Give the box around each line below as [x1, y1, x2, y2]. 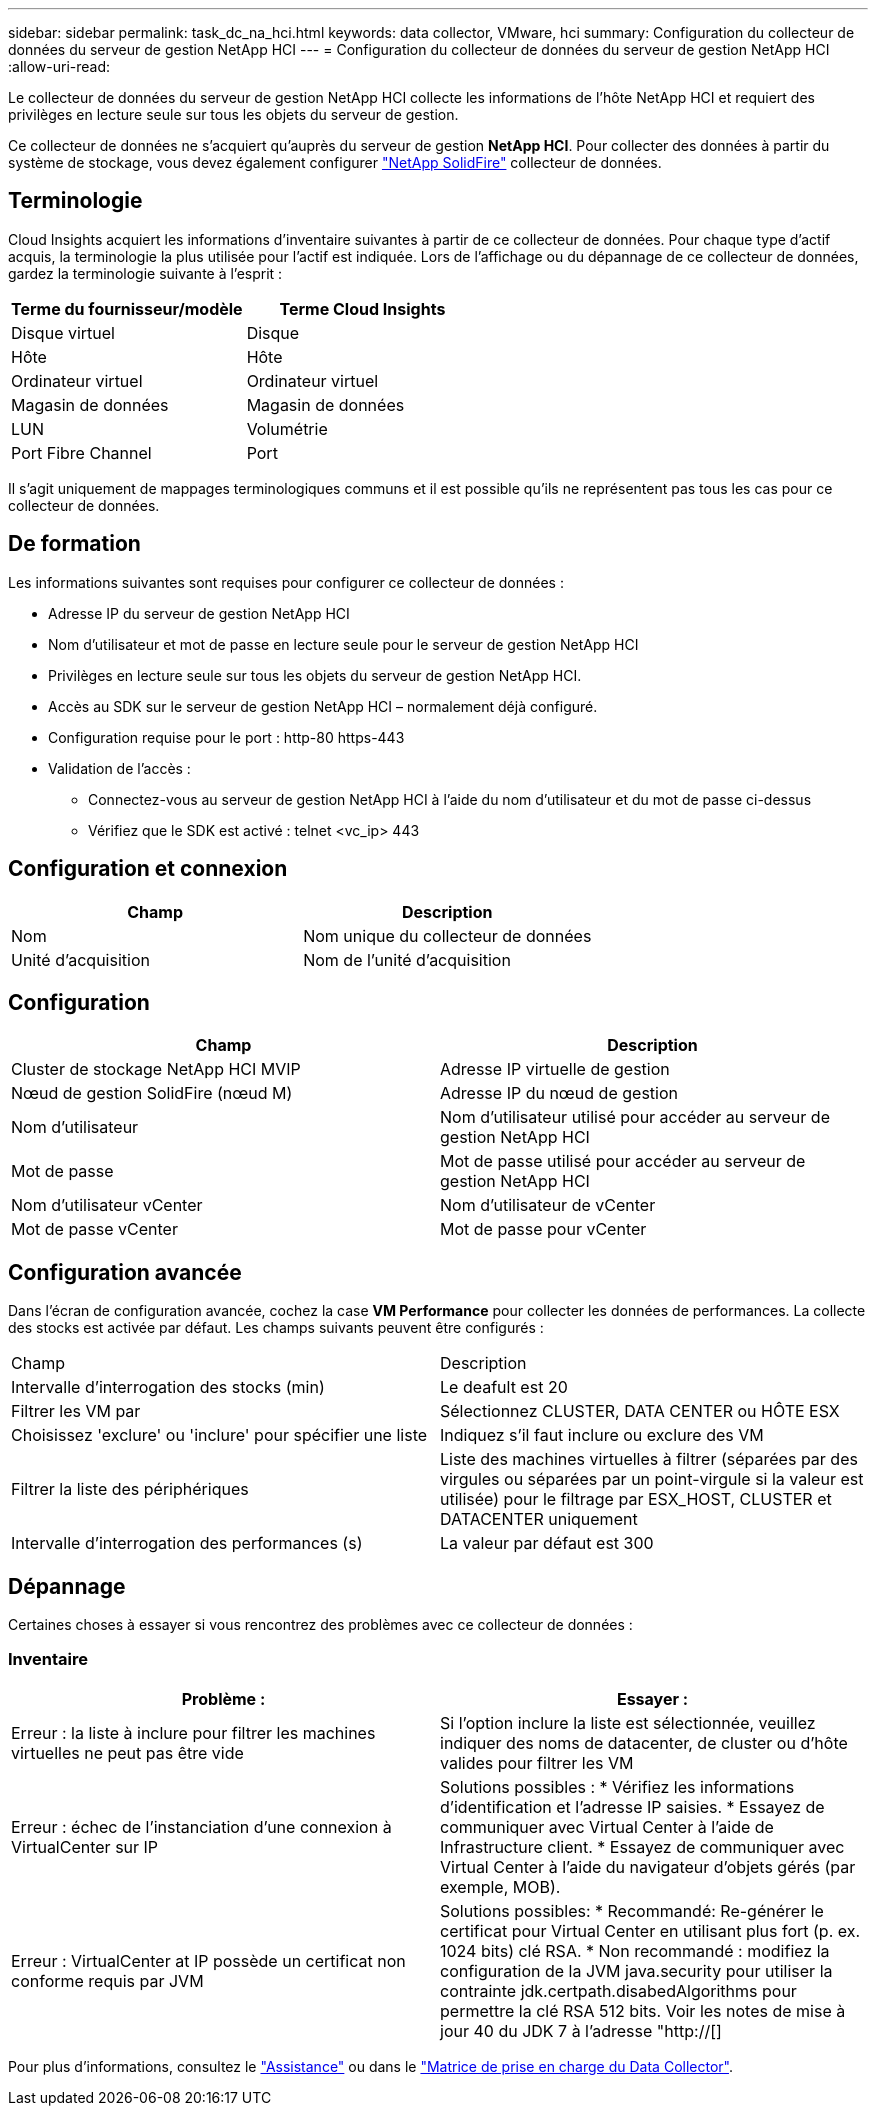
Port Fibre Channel [11, 442, 152, 463]
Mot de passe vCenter [11, 1219, 178, 1240]
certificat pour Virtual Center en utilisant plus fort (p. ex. [440, 1920, 861, 1941]
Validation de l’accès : [48, 759, 191, 777]
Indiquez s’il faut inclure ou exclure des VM [440, 1425, 764, 1446]
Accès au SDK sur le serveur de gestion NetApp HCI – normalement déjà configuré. [48, 697, 598, 715]
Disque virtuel [11, 322, 115, 343]
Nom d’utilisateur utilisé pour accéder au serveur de [440, 1107, 830, 1128]
